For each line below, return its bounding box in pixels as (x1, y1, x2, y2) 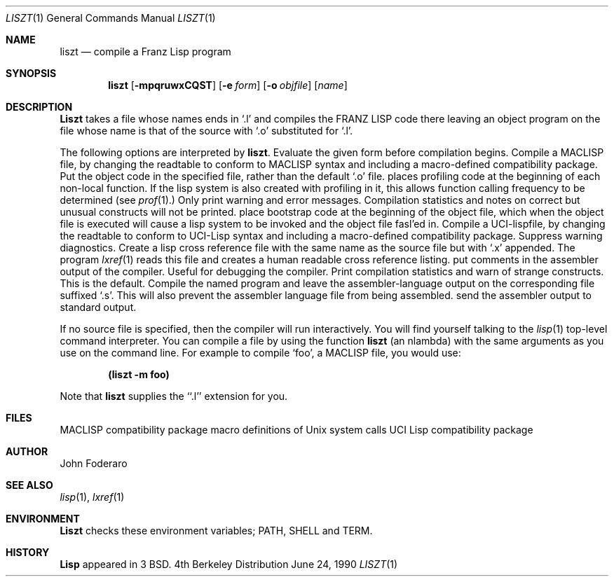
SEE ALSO (6, 479, 53, 491)
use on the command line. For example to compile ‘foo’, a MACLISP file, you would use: (60, 347, 461, 359)
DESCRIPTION (6, 101, 73, 113)
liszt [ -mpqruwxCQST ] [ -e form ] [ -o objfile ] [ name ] (108, 79, 348, 91)
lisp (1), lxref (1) (60, 491, 125, 503)
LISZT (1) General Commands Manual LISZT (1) (6, 12, 216, 24)
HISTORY (6, 546, 50, 558)
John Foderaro (60, 457, 128, 469)
